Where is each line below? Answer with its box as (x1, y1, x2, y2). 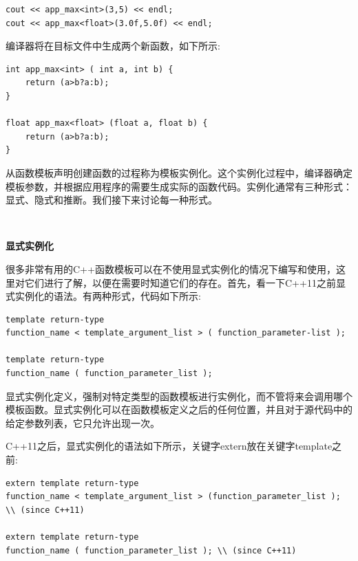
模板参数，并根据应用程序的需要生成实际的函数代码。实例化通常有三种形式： (6, 179, 352, 193)
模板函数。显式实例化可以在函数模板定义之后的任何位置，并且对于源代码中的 (6, 402, 352, 417)
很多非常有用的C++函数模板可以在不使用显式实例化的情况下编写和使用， (6, 261, 336, 276)
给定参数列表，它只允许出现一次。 (6, 415, 160, 430)
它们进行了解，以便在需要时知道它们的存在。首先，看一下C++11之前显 (24, 275, 346, 289)
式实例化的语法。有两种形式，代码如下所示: (6, 289, 201, 303)
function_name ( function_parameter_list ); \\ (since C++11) (6, 545, 297, 555)
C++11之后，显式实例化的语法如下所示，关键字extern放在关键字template (6, 439, 333, 453)
